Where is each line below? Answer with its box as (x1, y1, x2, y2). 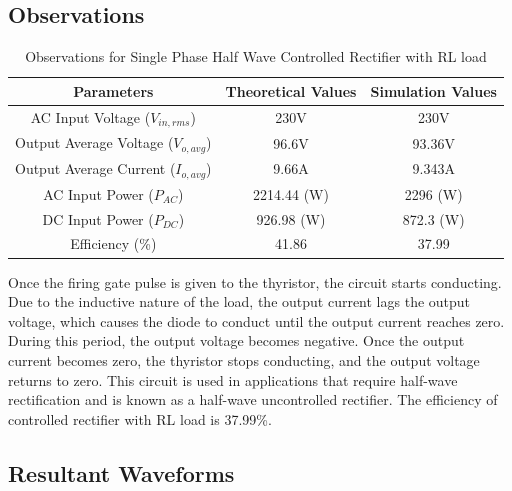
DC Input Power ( (42, 208, 154, 229)
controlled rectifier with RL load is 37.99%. (8, 408, 272, 429)
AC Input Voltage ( (30, 106, 151, 127)
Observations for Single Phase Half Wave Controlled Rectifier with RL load (25, 46, 487, 67)
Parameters (73, 80, 154, 101)
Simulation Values (370, 80, 497, 101)
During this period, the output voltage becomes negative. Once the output (8, 330, 465, 351)
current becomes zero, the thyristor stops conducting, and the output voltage (8, 349, 480, 370)
